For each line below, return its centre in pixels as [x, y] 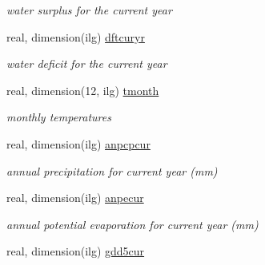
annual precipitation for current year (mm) [112, 170]
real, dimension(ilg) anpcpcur [78, 143]
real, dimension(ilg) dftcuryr [76, 36]
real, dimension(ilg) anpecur [75, 198]
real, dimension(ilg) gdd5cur [76, 251]
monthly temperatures [59, 117]
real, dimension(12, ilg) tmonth [83, 90]
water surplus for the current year [89, 10]
